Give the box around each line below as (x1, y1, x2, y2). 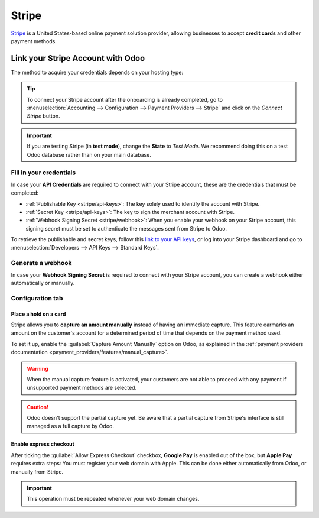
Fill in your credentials (11, 169, 76, 177)
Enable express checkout (11, 441, 75, 448)
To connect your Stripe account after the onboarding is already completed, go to (27, 96, 223, 103)
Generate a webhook (11, 259, 72, 267)
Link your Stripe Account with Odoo (11, 53, 145, 63)
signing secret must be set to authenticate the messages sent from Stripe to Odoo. (25, 225, 227, 232)
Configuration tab (11, 294, 63, 302)
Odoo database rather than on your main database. (27, 151, 152, 158)
